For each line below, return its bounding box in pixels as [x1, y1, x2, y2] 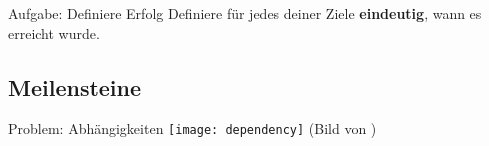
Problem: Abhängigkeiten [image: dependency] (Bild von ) [8, 118, 377, 139]
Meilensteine [8, 71, 142, 102]
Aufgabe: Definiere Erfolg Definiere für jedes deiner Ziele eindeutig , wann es [8, 3, 482, 23]
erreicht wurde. [8, 22, 100, 43]
